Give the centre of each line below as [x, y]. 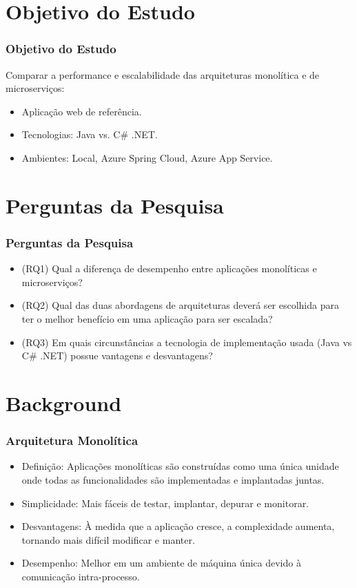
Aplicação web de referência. [82, 111]
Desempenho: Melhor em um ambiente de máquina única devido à [161, 563]
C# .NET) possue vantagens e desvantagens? [117, 355]
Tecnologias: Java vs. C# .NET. [90, 134]
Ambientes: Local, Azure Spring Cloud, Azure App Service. [147, 157]
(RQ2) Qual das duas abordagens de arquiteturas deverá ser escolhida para [180, 305]
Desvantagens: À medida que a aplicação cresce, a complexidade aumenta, [178, 526]
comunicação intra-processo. [81, 576]
